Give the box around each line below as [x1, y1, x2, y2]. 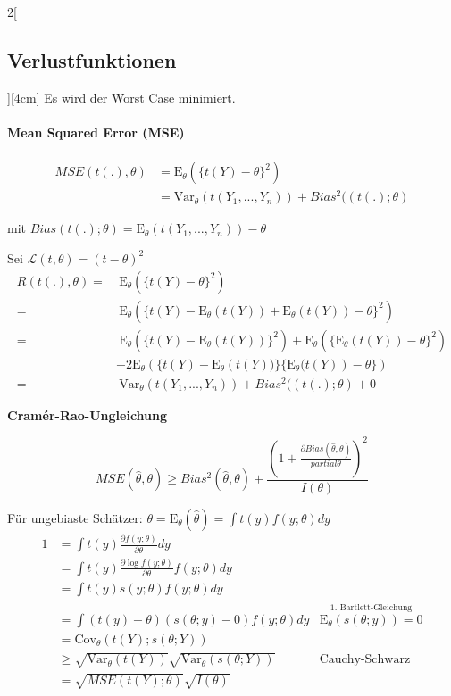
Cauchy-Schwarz [319, 653, 411, 667]
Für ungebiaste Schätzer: [7, 508, 143, 526]
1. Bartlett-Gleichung [330, 602, 413, 612]
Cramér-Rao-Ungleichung [7, 405, 168, 424]
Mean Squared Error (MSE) [7, 122, 185, 141]
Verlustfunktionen [7, 46, 177, 73]
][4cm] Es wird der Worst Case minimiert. [7, 87, 236, 106]
